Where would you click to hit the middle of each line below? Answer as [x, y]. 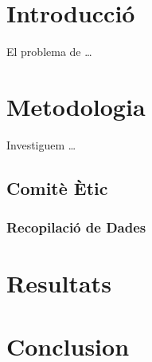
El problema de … [49, 52]
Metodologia [76, 106]
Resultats [59, 283]
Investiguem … [41, 144]
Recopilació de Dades [76, 227]
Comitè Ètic [57, 187]
